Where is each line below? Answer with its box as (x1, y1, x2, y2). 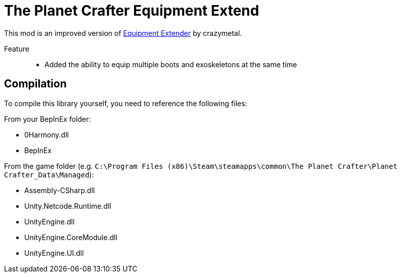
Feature (4, 44, 29, 53)
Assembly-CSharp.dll (24, 186, 95, 195)
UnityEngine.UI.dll (24, 248, 84, 257)
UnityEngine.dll (24, 217, 75, 226)
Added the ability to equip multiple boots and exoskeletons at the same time (44, 60, 297, 69)
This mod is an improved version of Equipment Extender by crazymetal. (4, 28, 242, 37)
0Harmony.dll (24, 130, 69, 139)
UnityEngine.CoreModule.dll (24, 233, 118, 242)
